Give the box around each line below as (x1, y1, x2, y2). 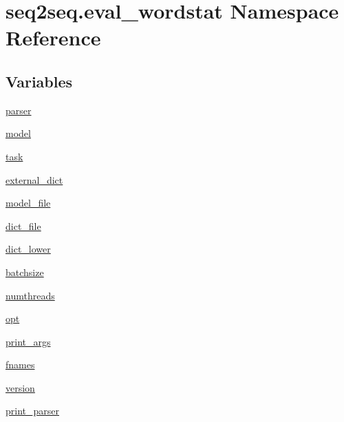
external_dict (6, 172, 63, 187)
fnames (6, 357, 35, 372)
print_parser (6, 403, 59, 418)
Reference (6, 23, 101, 52)
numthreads (6, 288, 55, 302)
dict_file (6, 218, 41, 233)
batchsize (6, 264, 44, 279)
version (6, 380, 35, 394)
